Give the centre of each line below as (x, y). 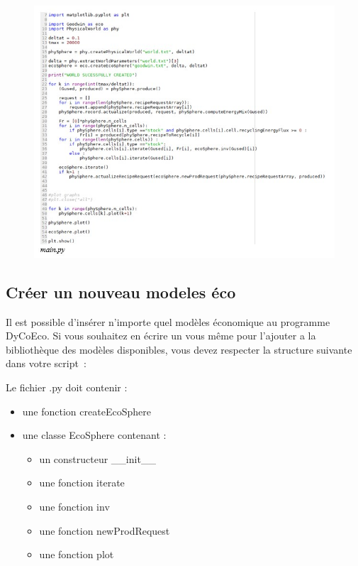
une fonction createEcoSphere (86, 411)
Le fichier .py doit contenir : (67, 387)
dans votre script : (46, 363)
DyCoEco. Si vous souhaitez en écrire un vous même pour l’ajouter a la (161, 336)
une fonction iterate (82, 483)
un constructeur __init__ (97, 458)
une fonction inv (74, 507)
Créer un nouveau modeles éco (121, 292)
